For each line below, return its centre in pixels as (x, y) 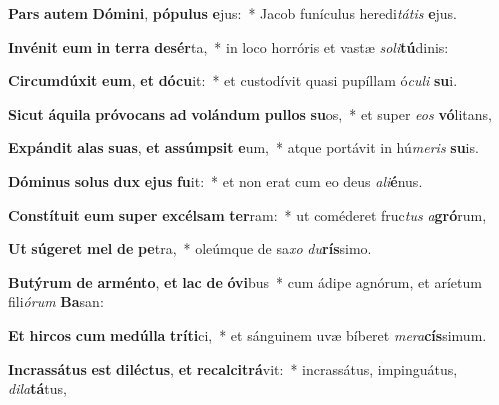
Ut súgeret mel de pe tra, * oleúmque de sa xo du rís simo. (190, 248)
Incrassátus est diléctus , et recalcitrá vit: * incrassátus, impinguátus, (233, 368)
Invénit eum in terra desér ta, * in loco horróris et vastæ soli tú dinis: (228, 46)
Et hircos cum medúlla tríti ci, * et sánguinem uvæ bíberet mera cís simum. (247, 334)
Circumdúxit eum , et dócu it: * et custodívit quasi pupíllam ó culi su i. (233, 80)
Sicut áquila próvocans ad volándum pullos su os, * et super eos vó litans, (250, 113)
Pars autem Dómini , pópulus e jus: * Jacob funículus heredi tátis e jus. (232, 13)
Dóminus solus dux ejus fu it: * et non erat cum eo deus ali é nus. (215, 180)
